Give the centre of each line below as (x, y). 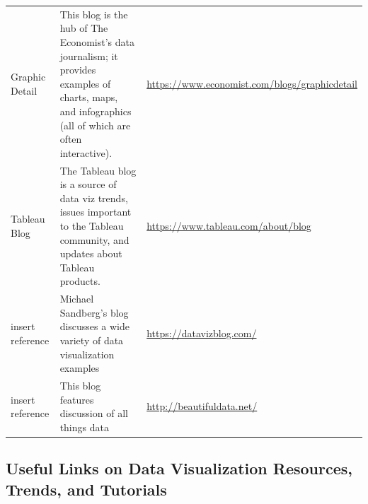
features (77, 399)
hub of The (84, 28)
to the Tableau (92, 225)
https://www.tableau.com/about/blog (229, 225)
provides (78, 70)
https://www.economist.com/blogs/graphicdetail (252, 83)
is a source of (88, 184)
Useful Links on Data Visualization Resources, (179, 468)
